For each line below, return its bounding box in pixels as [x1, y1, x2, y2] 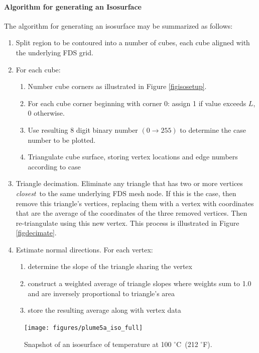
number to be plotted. [28, 134, 96, 145]
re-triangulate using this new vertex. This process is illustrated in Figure [16, 217, 239, 228]
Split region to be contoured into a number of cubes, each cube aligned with [16, 37, 250, 48]
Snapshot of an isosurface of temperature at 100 [24, 338, 172, 349]
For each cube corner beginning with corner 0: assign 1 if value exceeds [28, 98, 246, 108]
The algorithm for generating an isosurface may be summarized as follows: [4, 20, 233, 31]
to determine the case [180, 124, 246, 135]
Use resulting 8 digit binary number [28, 124, 138, 135]
